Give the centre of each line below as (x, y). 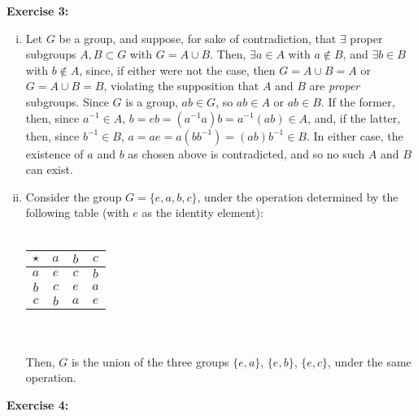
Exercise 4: (38, 404)
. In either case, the (355, 135)
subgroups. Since (67, 101)
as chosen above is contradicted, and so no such (246, 153)
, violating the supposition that (181, 86)
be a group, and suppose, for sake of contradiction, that (198, 38)
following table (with (77, 212)
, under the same (370, 361)
